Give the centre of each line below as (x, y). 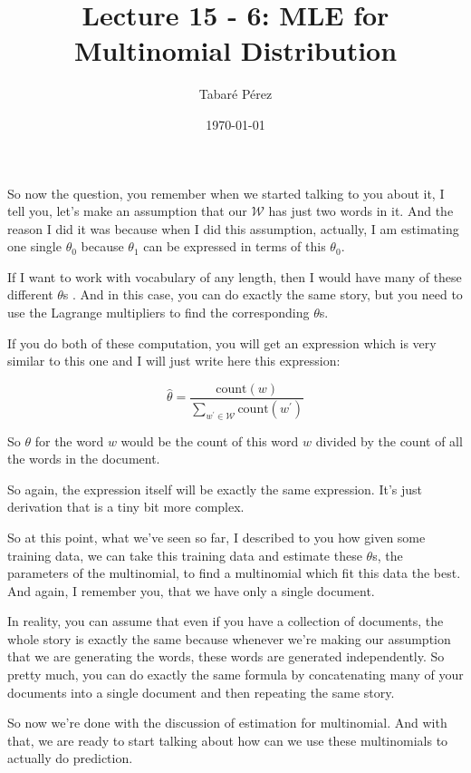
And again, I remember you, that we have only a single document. (191, 590)
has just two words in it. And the (361, 211)
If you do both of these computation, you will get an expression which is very (222, 342)
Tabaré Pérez (235, 94)
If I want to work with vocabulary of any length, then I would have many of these (235, 276)
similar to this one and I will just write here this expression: (174, 361)
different (30, 294)
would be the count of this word (210, 440)
